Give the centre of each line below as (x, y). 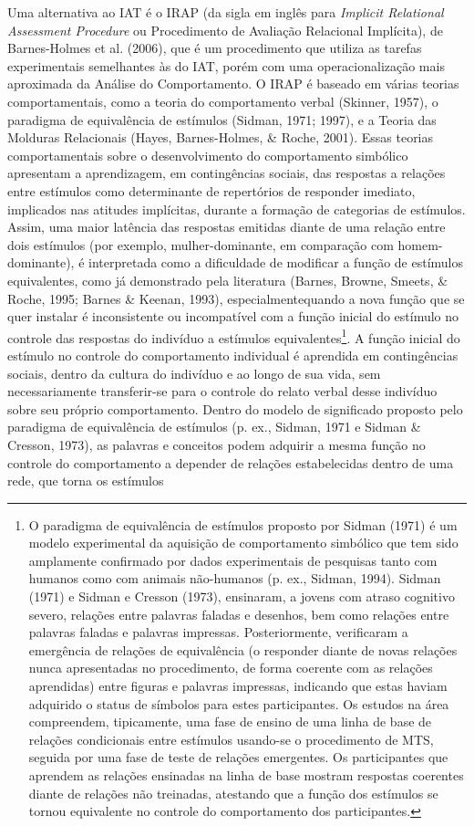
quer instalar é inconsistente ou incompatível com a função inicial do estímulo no (233, 316)
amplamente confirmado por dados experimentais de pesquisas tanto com (233, 560)
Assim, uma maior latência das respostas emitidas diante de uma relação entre (227, 227)
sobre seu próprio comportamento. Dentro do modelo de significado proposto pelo (235, 408)
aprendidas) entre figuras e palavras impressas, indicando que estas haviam (238, 686)
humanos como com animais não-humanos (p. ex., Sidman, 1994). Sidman (235, 578)
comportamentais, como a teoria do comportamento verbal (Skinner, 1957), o (223, 101)
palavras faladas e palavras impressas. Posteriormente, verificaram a (218, 632)
